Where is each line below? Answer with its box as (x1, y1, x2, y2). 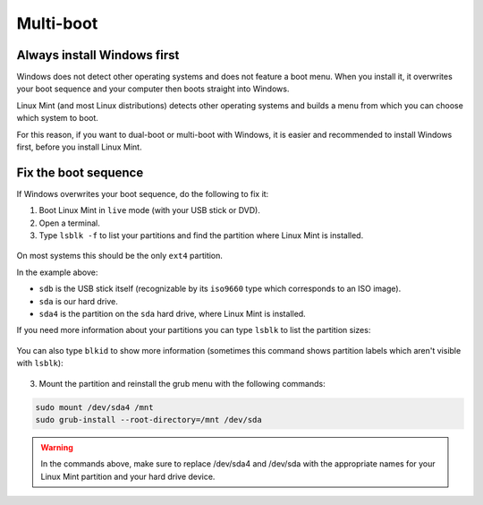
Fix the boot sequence (16, 165, 144, 180)
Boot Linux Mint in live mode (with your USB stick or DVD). (38, 205, 261, 216)
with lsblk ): (16, 358, 64, 369)
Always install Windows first (16, 47, 180, 63)
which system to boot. (16, 113, 98, 124)
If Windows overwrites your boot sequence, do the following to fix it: (16, 188, 269, 199)
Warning (40, 441, 73, 452)
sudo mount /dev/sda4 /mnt (35, 402, 154, 412)
